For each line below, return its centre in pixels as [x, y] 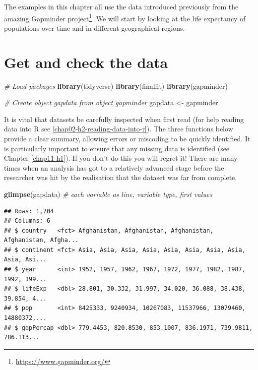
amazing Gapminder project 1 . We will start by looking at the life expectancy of [125, 17]
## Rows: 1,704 [29, 211]
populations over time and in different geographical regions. [95, 28]
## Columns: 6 [27, 221]
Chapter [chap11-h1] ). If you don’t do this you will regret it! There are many [121, 158]
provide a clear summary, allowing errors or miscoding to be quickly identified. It [127, 138]
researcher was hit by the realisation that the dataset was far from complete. [121, 177]
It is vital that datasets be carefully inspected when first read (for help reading [124, 119]
